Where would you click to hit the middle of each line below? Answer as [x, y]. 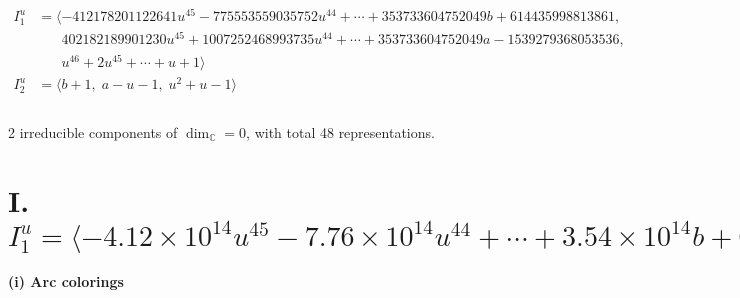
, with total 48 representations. [340, 131]
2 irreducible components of [93, 131]
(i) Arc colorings [66, 281]
